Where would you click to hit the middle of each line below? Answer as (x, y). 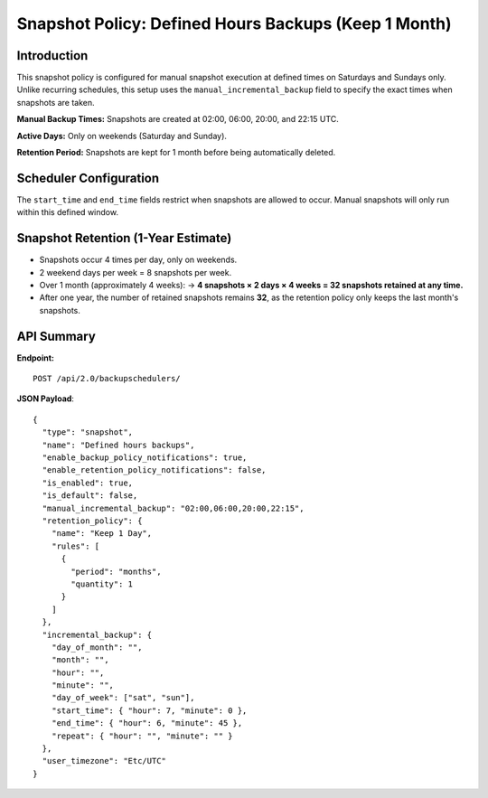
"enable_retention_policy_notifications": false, (154, 470)
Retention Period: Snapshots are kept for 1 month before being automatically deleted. (176, 153)
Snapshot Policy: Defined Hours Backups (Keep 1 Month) (234, 23)
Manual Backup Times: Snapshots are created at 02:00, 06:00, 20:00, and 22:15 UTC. (178, 119)
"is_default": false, (90, 496)
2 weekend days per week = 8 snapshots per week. (136, 272)
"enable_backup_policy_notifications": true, (145, 458)
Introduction (52, 56)
